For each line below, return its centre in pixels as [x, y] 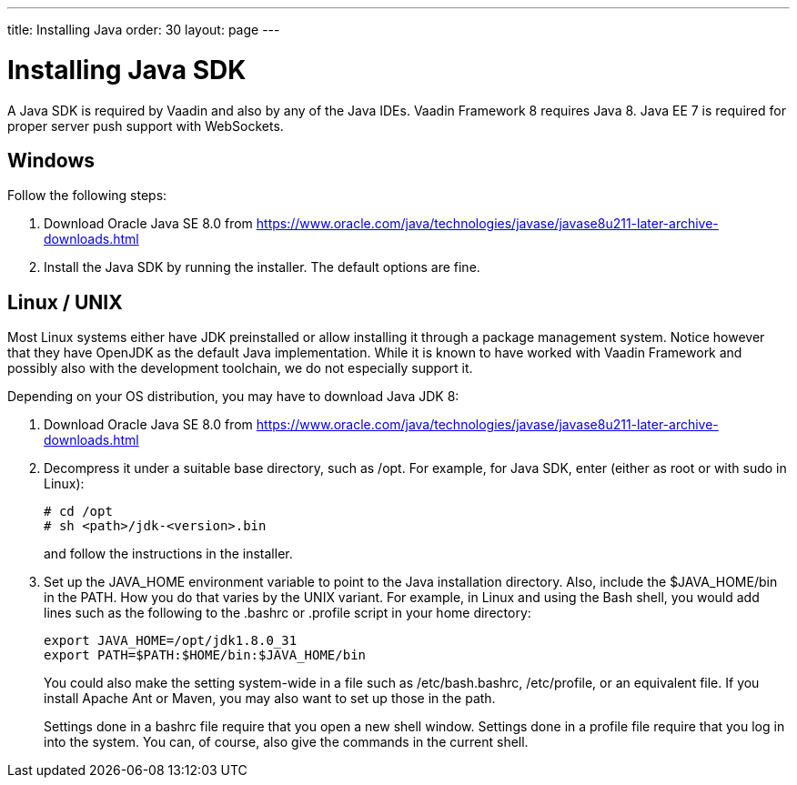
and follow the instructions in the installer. [168, 554]
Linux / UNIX [65, 302]
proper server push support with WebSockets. [146, 126]
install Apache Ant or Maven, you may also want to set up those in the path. [270, 699]
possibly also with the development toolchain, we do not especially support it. [240, 368]
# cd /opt [78, 512]
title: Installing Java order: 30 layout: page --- [144, 30]
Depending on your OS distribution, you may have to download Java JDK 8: [233, 397]
